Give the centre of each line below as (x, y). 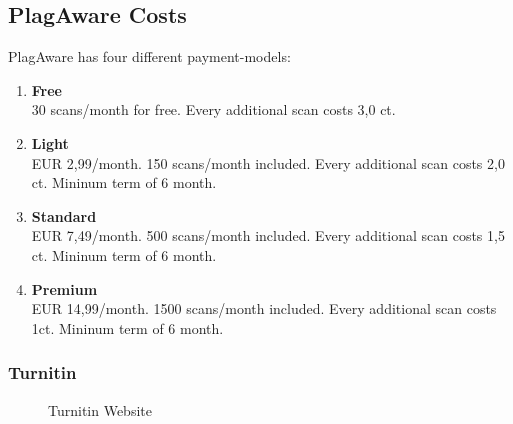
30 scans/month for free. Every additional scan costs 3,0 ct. (213, 109)
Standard (64, 215)
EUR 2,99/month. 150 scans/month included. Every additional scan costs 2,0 (268, 162)
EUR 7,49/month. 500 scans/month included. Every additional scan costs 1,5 (268, 235)
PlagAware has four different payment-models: (149, 56)
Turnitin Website (100, 409)
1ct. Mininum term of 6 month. (127, 327)
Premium (64, 288)
